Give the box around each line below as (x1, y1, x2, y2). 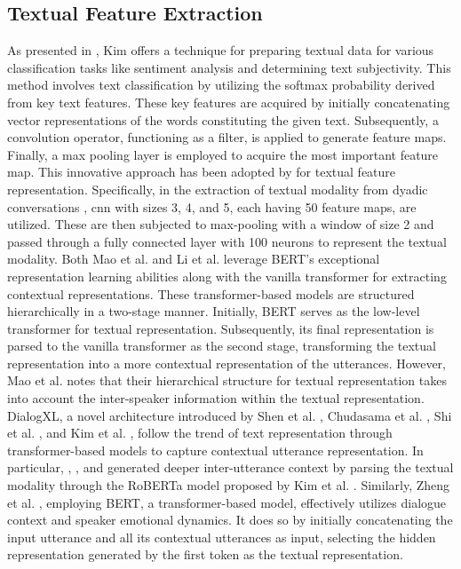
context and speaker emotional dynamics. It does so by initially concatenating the (7, 510, 453, 529)
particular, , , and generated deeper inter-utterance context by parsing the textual (7, 458, 454, 477)
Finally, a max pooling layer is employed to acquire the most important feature (7, 145, 439, 163)
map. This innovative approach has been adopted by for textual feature (7, 162, 396, 181)
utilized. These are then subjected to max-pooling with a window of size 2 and (7, 215, 434, 233)
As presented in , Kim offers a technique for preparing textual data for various (7, 41, 434, 59)
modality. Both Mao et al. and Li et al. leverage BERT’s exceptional (7, 249, 380, 268)
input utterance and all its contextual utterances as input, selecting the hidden (7, 527, 436, 546)
